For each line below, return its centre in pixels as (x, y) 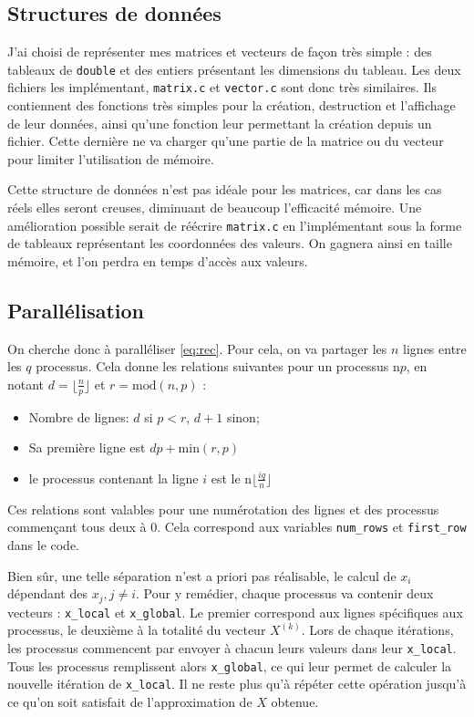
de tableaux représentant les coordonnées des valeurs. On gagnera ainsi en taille (230, 243)
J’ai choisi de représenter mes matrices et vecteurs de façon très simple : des (220, 52)
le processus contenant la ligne (113, 478)
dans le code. (44, 545)
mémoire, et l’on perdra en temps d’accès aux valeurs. (158, 260)
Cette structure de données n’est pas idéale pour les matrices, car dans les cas (225, 189)
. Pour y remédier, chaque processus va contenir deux (285, 593)
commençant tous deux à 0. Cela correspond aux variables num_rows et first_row (237, 527)
